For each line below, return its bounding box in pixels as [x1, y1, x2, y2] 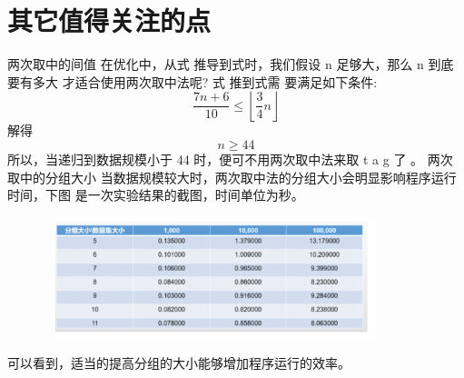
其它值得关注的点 [7, 2, 212, 39]
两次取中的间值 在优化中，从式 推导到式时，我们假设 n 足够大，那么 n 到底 [7, 55, 454, 74]
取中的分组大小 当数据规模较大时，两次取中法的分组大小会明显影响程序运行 [7, 167, 457, 186]
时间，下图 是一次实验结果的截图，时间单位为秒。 [7, 185, 304, 204]
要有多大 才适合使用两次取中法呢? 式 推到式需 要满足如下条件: [7, 72, 378, 91]
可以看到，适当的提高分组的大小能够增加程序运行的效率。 [7, 353, 350, 372]
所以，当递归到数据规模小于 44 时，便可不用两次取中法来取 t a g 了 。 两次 [7, 149, 453, 168]
